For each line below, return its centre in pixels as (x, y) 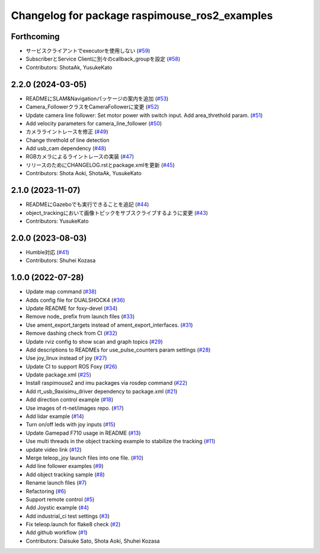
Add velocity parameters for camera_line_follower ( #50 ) (94, 123)
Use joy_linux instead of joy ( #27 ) (66, 358)
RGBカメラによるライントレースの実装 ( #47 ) (80, 157)
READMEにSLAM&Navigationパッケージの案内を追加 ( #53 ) (97, 99)
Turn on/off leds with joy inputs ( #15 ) (71, 425)
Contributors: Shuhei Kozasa (61, 261)
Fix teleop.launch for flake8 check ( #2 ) (73, 524)
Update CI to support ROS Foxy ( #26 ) (72, 366)
